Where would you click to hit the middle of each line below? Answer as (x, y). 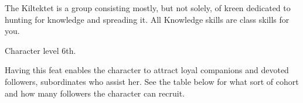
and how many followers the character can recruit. (95, 93)
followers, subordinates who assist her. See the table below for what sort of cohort (152, 81)
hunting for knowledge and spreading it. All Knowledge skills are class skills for (147, 19)
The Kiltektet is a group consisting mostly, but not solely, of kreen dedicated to (148, 8)
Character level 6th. (40, 50)
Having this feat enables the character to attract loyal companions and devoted (147, 70)
